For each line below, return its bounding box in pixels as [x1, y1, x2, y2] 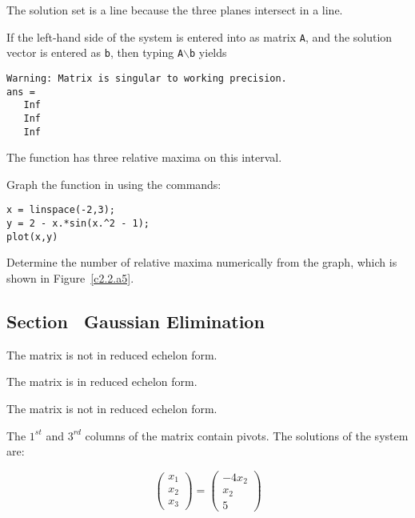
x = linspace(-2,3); [6, 204, 116, 216]
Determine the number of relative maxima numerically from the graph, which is [6, 254, 397, 271]
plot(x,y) [6, 231, 58, 243]
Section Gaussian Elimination [6, 308, 265, 333]
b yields [190, 44, 227, 61]
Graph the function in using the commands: [6, 175, 221, 192]
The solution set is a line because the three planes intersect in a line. [6, 2, 343, 18]
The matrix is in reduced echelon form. [6, 373, 198, 390]
